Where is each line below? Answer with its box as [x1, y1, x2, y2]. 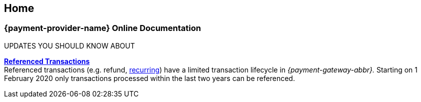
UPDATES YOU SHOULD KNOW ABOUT [4, 41, 135, 50]
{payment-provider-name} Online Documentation [4, 23, 201, 33]
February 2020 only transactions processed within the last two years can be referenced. [4, 73, 295, 82]
